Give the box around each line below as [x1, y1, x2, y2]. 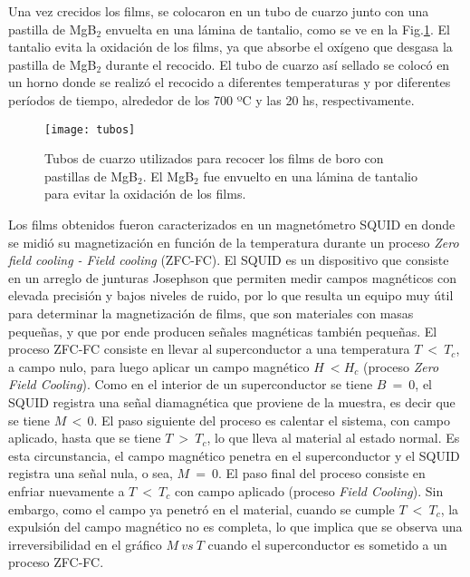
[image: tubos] [44, 122, 136, 136]
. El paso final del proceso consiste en [218, 464, 426, 483]
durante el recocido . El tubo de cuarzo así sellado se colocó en [105, 54, 450, 73]
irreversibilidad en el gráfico [8, 534, 162, 553]
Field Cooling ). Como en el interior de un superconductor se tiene [8, 375, 373, 394]
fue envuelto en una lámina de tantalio [203, 166, 417, 185]
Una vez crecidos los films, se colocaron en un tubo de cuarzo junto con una [8, 2, 429, 20]
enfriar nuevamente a [8, 481, 125, 500]
